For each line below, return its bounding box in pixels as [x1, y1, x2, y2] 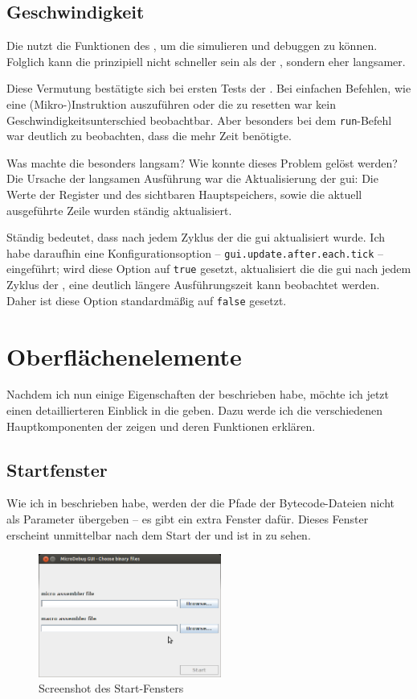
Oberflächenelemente [6, 339, 242, 372]
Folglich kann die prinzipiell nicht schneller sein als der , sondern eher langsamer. [6, 52, 406, 69]
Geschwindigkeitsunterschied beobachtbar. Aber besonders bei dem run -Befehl [6, 111, 392, 128]
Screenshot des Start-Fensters [39, 680, 184, 697]
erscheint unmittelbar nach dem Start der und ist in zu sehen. [6, 526, 311, 543]
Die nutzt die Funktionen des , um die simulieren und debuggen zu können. [6, 37, 378, 54]
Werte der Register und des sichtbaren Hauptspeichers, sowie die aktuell [6, 186, 362, 203]
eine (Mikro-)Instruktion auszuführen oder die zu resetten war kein [6, 95, 336, 112]
